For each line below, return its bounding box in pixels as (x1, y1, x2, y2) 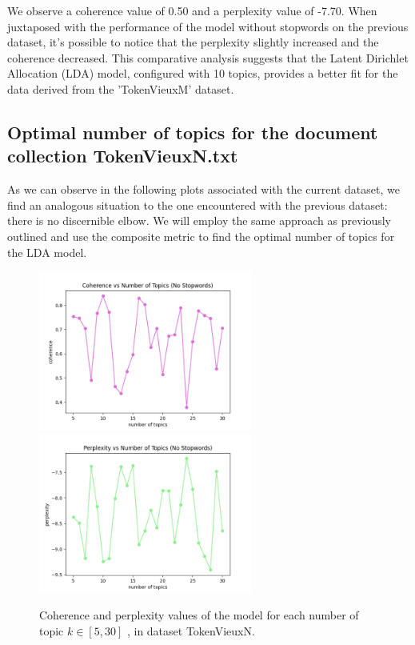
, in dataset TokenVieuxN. (126, 622, 255, 639)
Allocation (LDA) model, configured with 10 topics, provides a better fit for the (7, 65, 398, 82)
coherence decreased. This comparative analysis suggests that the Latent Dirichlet (7, 49, 409, 66)
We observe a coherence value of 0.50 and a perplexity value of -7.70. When (7, 2, 377, 18)
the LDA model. (7, 243, 87, 260)
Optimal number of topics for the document (7, 119, 378, 144)
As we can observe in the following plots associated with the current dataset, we (7, 181, 400, 198)
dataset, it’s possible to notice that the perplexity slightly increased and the (7, 34, 379, 50)
